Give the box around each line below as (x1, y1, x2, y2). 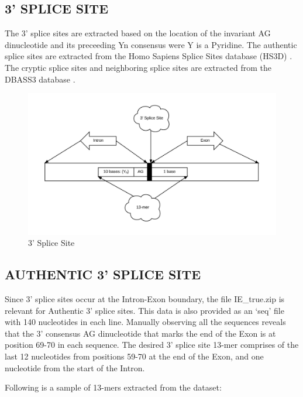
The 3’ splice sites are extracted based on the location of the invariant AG (5, 27, 271, 39)
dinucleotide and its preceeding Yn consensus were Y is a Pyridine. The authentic (5, 38, 297, 50)
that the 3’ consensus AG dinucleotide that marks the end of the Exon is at (5, 327, 276, 339)
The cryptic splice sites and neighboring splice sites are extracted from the (5, 61, 272, 73)
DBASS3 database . (5, 73, 75, 85)
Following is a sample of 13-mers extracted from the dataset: (5, 381, 222, 393)
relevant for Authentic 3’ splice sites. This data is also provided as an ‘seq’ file (5, 304, 284, 316)
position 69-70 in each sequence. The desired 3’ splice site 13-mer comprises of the (5, 338, 299, 351)
